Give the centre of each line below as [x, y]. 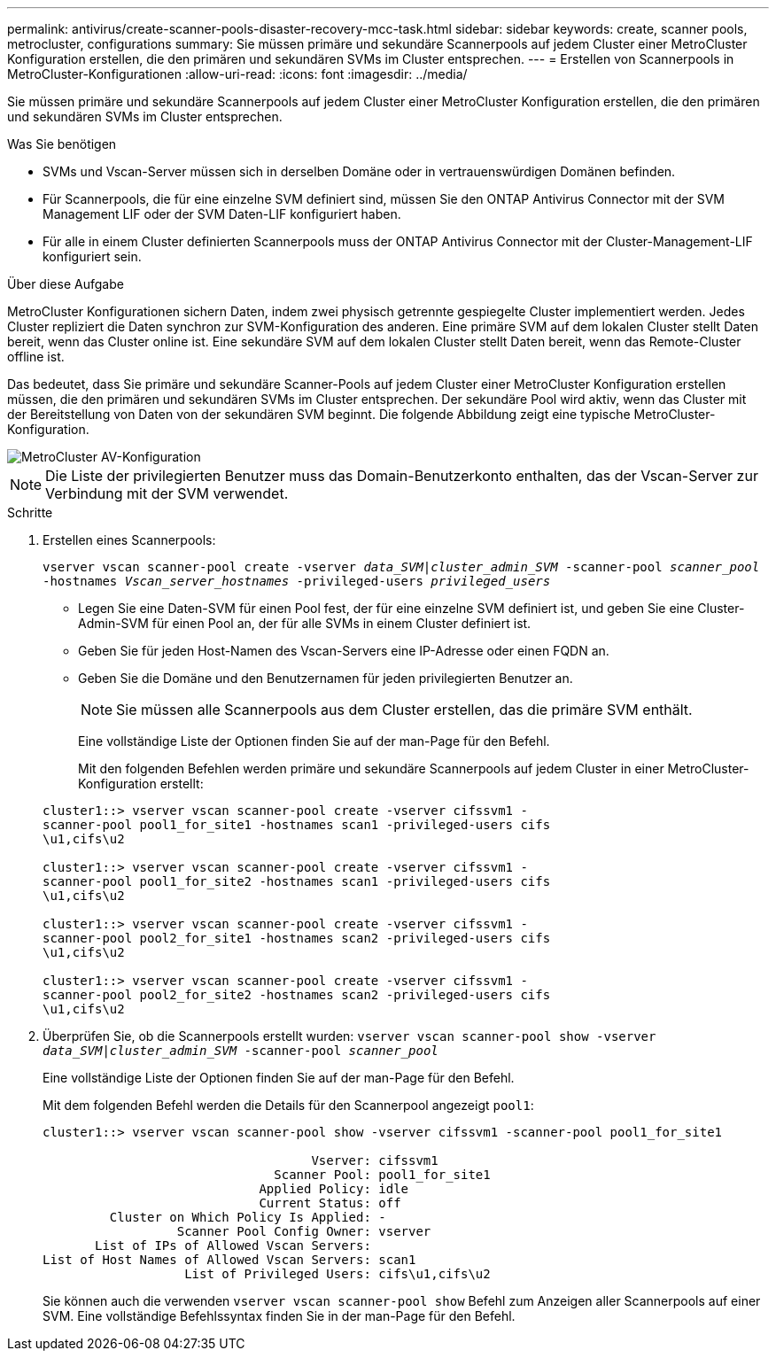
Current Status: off [330, 1203]
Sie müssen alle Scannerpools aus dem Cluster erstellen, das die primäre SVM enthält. [404, 710]
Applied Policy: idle [334, 1189]
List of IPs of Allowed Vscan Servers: [233, 1245]
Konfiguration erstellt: [141, 784]
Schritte [30, 512]
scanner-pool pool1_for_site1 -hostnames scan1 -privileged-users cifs [297, 825]
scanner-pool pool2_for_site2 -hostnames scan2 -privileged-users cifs [297, 995]
